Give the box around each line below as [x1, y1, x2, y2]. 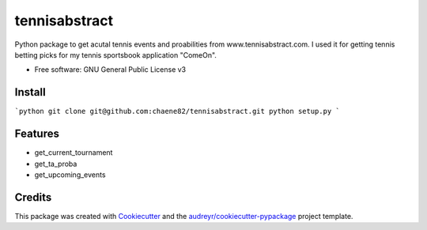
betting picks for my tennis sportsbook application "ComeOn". [14, 50, 217, 59]
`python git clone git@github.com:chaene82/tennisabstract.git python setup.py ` [14, 107, 340, 116]
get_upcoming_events [34, 170, 106, 179]
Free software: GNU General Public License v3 [34, 65, 187, 74]
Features [14, 127, 59, 141]
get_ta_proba [34, 159, 77, 168]
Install [14, 85, 47, 99]
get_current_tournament [34, 148, 113, 157]
